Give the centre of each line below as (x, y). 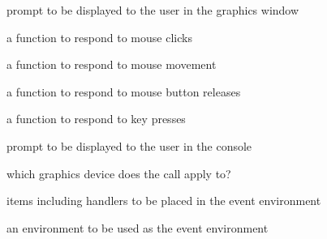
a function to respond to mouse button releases (124, 91)
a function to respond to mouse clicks (99, 37)
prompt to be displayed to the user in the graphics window (153, 10)
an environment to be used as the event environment (138, 227)
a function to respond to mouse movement (112, 64)
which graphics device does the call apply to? (119, 173)
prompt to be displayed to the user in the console (129, 145)
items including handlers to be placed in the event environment (164, 201)
